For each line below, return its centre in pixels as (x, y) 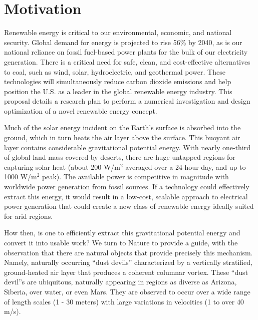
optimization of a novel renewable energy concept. (81, 110)
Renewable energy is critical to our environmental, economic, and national (118, 32)
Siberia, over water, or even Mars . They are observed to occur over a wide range (127, 291)
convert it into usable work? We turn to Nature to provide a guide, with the (121, 242)
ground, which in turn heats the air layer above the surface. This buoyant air (122, 137)
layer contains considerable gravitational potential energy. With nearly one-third (127, 147)
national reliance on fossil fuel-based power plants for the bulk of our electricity (126, 52)
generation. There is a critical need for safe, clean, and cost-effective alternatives (127, 61)
